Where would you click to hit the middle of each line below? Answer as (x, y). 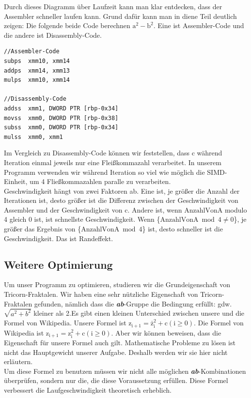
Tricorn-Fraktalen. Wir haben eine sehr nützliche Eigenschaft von (101, 294)
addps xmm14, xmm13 (37, 70)
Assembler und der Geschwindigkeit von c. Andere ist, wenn (93, 209)
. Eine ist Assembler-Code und (199, 25)
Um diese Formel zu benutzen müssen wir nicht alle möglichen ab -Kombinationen (125, 371)
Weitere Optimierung (58, 264)
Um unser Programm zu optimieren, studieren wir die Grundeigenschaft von (117, 284)
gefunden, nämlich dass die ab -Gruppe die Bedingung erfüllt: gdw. (133, 303)
